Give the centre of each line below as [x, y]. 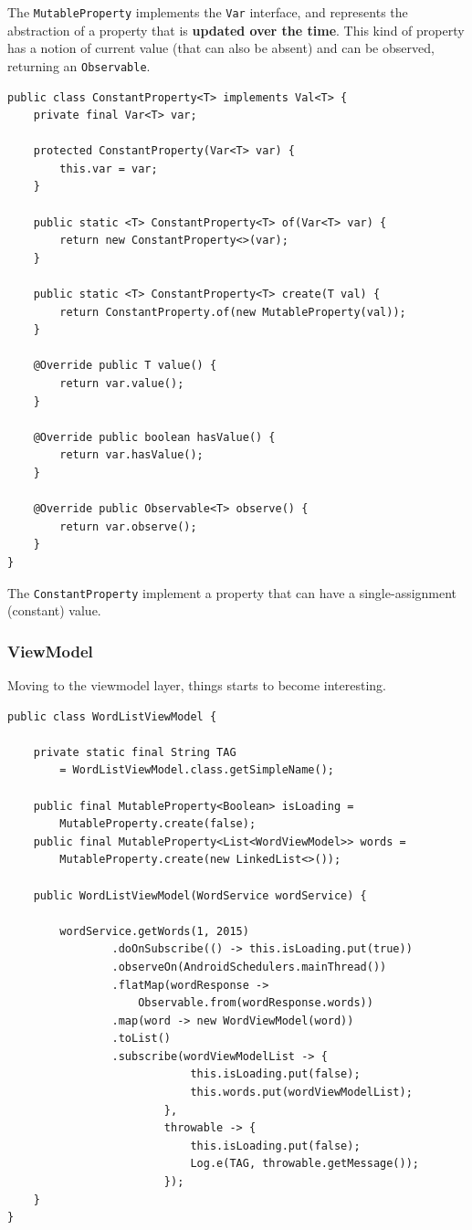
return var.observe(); [128, 526]
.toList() [141, 1039]
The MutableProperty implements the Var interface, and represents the [208, 12]
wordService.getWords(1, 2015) [154, 931]
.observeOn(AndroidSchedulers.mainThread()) [249, 967]
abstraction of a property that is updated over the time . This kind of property [236, 30]
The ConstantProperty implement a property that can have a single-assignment [232, 592]
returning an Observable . [79, 65]
